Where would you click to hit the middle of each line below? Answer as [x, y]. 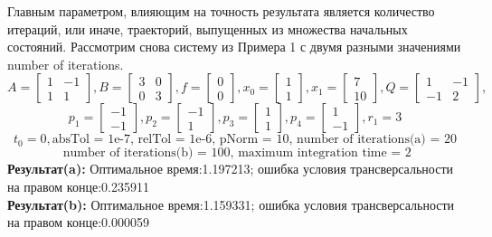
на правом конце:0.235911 [78, 186]
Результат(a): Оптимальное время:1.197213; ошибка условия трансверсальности [230, 169]
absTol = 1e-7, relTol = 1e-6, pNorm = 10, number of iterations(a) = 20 [254, 140]
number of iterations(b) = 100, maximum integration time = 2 [237, 153]
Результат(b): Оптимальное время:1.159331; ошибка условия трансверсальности [231, 204]
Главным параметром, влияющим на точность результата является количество [221, 11]
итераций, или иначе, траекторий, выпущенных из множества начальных [208, 28]
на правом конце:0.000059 [78, 222]
